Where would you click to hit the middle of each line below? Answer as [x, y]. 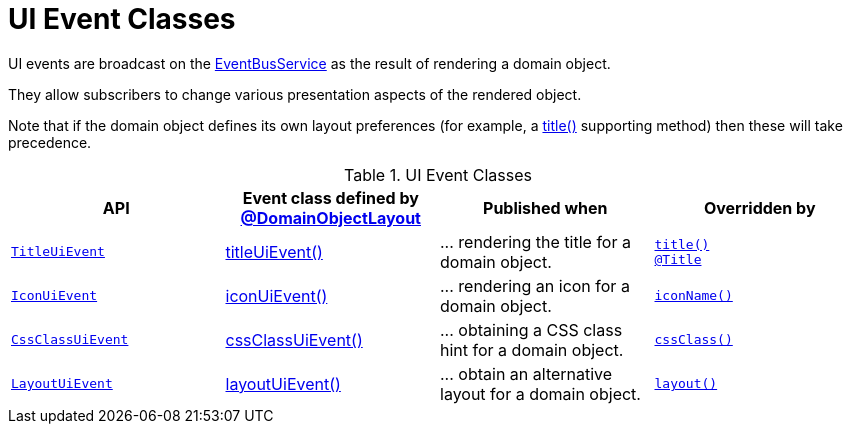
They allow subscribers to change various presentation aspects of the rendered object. [295, 94]
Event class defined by [330, 197]
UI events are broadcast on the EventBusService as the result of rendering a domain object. [309, 63]
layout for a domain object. [540, 393]
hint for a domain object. [532, 349]
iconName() [693, 296]
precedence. [50, 142]
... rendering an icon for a [535, 285]
